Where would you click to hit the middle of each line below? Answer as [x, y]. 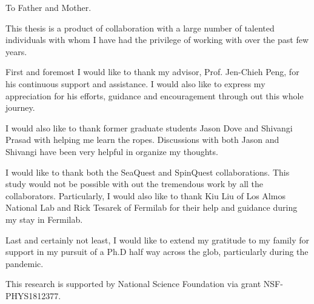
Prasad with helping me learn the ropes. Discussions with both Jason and [142, 140]
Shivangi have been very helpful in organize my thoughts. [112, 151]
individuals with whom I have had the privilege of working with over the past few [157, 40]
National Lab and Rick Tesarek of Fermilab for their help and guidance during [152, 207]
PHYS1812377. [33, 295]
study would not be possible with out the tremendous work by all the [135, 184]
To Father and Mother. [48, 7]
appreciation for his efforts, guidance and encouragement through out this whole [155, 95]
